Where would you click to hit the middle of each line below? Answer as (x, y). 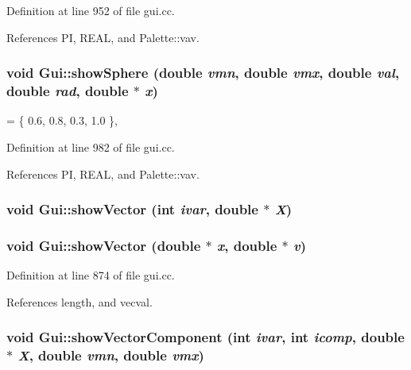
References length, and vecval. (79, 301)
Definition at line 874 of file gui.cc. (91, 275)
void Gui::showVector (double (104, 245)
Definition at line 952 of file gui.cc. (91, 10)
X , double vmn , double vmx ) (111, 355)
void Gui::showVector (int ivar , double (132, 209)
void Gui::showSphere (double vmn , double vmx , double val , (203, 73)
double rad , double (68, 91)
